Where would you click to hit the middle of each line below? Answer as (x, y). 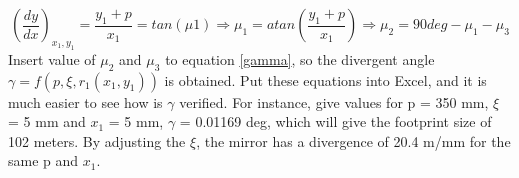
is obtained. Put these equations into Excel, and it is (325, 79)
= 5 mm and (47, 121)
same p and (43, 160)
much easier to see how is (85, 101)
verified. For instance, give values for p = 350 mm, (334, 101)
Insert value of (52, 58)
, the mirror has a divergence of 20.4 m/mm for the (353, 140)
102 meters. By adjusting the (97, 140)
